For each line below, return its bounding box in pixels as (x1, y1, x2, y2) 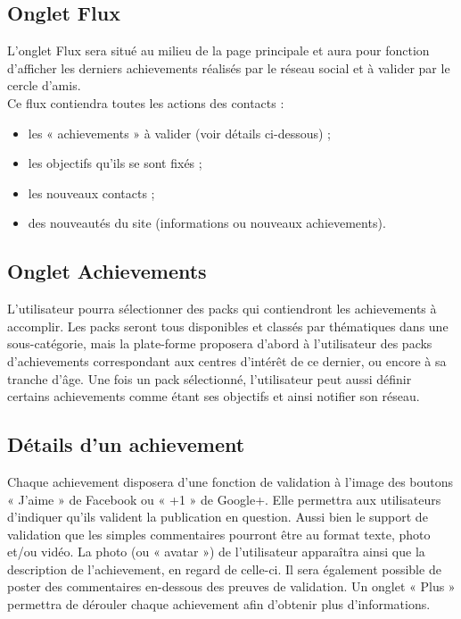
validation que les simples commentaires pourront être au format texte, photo (7, 524, 431, 543)
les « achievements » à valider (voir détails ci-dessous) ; (28, 123, 332, 142)
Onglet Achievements (7, 257, 207, 285)
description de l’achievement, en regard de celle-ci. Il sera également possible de (7, 559, 441, 578)
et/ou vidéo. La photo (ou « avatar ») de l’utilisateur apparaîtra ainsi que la (7, 542, 425, 561)
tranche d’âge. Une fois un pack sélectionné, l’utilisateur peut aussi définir (7, 369, 412, 388)
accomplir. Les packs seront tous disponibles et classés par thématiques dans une (7, 316, 449, 335)
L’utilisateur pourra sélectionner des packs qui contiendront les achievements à (7, 299, 437, 318)
